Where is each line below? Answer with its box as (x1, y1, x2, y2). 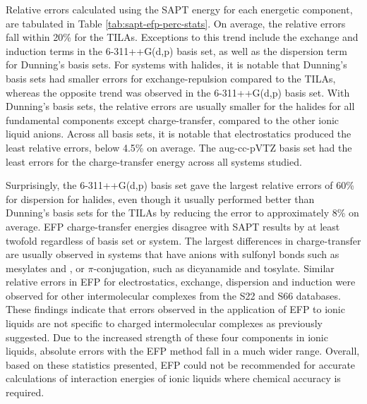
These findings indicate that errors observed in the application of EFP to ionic (6, 302, 345, 317)
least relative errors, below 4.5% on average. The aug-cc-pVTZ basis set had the (6, 140, 352, 154)
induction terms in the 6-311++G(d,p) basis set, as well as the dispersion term (6, 43, 347, 58)
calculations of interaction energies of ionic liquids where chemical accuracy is (6, 371, 341, 386)
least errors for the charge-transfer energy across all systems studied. (6, 154, 302, 169)
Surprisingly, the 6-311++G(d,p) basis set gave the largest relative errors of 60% (6, 178, 354, 192)
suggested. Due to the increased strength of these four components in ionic (6, 329, 328, 344)
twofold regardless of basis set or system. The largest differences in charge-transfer (6, 233, 361, 247)
